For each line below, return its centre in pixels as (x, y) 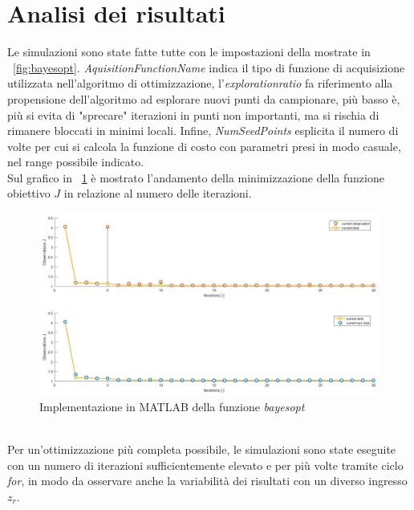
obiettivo (29, 193)
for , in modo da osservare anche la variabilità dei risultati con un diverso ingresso (207, 481)
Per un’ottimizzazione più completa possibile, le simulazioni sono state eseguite (202, 449)
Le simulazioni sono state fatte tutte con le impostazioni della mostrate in (189, 52)
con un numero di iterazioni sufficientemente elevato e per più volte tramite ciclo (205, 465)
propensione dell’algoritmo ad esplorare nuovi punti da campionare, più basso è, (204, 98)
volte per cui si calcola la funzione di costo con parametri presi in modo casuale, (204, 146)
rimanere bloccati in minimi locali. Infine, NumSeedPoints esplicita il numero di (203, 131)
